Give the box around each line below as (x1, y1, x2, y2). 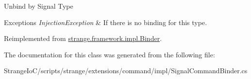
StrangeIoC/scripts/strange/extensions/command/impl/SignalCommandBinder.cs (4, 66, 248, 76)
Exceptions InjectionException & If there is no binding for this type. (4, 17, 207, 27)
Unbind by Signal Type (4, 1, 73, 11)
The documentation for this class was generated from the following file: (4, 49, 215, 59)
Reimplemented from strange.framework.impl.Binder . (4, 33, 162, 43)
